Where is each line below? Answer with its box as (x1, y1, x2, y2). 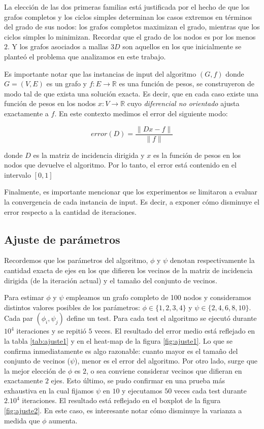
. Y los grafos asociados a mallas (8, 41, 109, 52)
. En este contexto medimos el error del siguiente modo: (54, 108, 228, 118)
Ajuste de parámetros (4, 231, 120, 247)
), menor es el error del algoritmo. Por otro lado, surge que (75, 355, 258, 366)
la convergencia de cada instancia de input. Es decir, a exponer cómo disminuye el (4, 196, 259, 207)
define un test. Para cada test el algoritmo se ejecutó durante (67, 313, 257, 323)
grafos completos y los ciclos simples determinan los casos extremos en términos (4, 11, 252, 22)
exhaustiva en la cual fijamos (4, 385, 94, 395)
